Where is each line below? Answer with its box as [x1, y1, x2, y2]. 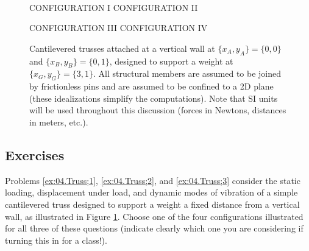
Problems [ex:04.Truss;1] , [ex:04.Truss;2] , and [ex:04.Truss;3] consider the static [5, 174, 300, 186]
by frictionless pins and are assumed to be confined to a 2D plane [29, 80, 274, 93]
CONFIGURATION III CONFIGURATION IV [29, 21, 208, 34]
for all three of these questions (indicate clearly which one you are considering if [5, 222, 304, 235]
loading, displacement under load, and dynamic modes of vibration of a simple [5, 186, 298, 199]
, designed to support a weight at [109, 54, 233, 67]
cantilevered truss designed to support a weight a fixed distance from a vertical [5, 197, 300, 210]
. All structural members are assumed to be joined [93, 67, 282, 80]
